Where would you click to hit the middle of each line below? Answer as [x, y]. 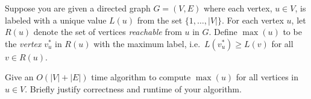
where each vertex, [238, 8]
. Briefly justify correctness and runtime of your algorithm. [133, 88]
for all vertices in [267, 77]
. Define [223, 32]
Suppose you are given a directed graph [78, 8]
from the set [160, 20]
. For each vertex [253, 20]
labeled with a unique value [56, 20]
